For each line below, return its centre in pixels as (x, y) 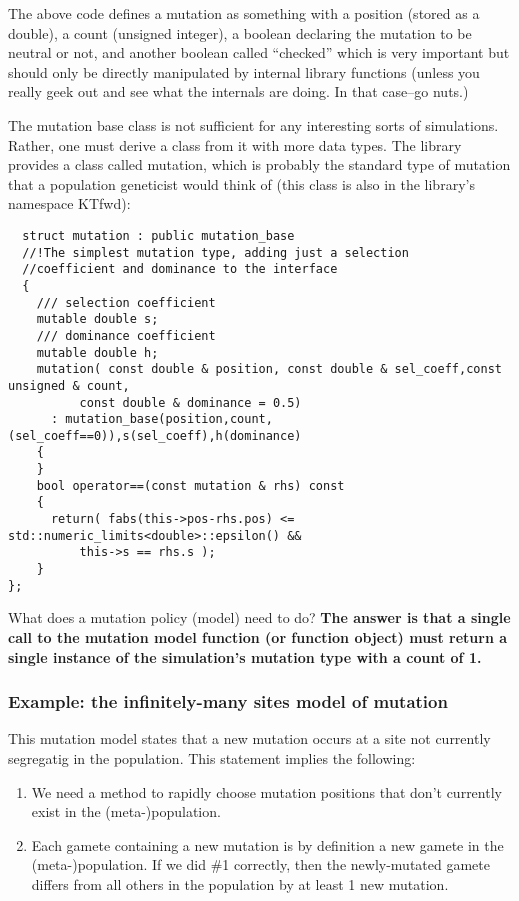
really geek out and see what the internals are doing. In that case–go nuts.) (238, 91)
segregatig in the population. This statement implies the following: (212, 757)
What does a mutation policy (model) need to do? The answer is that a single (259, 617)
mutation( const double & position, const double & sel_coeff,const (269, 369)
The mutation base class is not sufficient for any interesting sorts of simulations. (253, 124)
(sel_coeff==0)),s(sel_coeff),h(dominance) (155, 435)
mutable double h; (97, 352)
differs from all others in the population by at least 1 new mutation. (240, 883)
